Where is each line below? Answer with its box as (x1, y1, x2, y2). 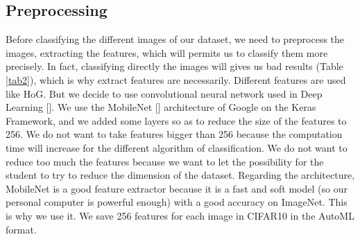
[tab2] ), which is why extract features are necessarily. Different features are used (6, 72, 346, 87)
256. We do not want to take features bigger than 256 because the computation (6, 127, 343, 141)
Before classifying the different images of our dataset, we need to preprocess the (6, 32, 345, 46)
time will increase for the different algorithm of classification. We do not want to (6, 140, 348, 154)
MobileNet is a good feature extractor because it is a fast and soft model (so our (6, 181, 348, 195)
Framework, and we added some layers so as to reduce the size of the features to (6, 113, 347, 127)
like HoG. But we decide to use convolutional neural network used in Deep (6, 86, 323, 100)
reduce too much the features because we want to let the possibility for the (6, 154, 324, 168)
